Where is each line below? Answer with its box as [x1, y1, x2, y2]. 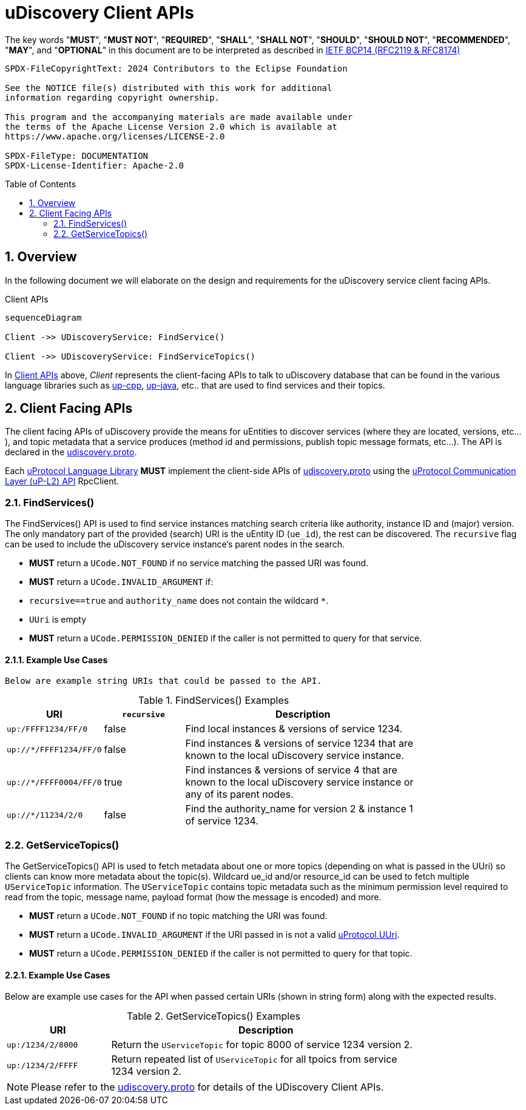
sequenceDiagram [5, 312, 82, 323]
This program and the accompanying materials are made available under [5, 112, 353, 122]
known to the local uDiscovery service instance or [185, 776, 414, 789]
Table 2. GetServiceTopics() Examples [127, 1010, 300, 1023]
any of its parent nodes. [185, 788, 294, 801]
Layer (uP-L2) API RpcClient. [5, 476, 120, 487]
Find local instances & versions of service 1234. [185, 723, 403, 735]
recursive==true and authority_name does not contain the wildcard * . [29, 595, 329, 606]
